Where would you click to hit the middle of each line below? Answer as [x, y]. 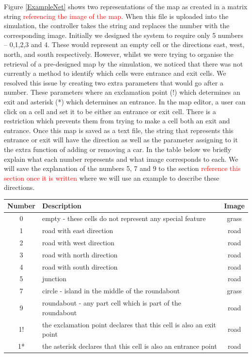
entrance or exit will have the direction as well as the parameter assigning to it [121, 140]
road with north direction [80, 254]
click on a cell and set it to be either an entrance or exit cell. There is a [110, 111]
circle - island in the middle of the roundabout [111, 291]
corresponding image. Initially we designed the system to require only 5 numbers [124, 35]
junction [54, 279]
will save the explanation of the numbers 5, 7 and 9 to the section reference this [122, 168]
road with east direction [78, 230]
